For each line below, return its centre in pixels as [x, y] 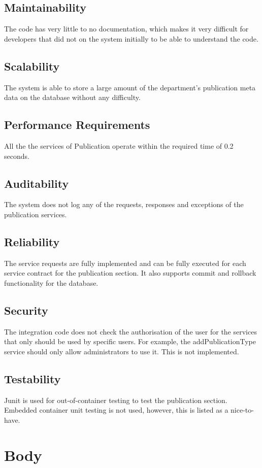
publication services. [36, 214]
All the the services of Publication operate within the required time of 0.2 [119, 145]
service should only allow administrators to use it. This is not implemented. [122, 351]
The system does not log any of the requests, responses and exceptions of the [124, 204]
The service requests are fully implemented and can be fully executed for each [125, 263]
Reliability [32, 241]
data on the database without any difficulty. [72, 97]
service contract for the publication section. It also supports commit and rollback [130, 273]
